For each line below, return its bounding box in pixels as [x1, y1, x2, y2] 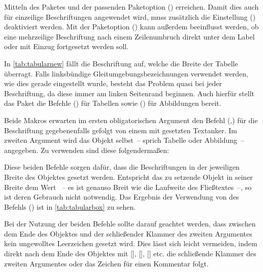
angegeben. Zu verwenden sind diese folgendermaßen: [4, 144, 169, 155]
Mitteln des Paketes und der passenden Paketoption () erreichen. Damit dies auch [4, 2, 259, 12]
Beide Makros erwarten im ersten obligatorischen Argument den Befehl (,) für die [4, 114, 258, 125]
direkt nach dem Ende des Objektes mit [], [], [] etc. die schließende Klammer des [4, 248, 256, 259]
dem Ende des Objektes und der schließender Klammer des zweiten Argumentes [4, 228, 252, 239]
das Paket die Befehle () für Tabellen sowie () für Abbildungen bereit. [4, 98, 221, 108]
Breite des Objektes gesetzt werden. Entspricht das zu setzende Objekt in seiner [4, 171, 253, 182]
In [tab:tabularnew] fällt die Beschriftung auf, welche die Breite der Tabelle [4, 58, 238, 68]
